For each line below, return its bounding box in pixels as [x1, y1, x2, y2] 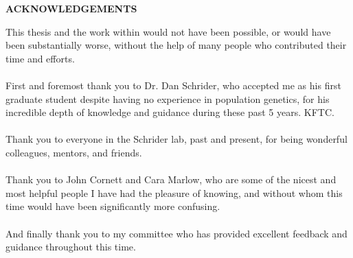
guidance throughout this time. [5, 239, 136, 254]
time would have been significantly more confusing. [5, 199, 220, 213]
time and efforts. [5, 51, 75, 65]
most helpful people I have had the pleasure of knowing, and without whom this [5, 185, 343, 200]
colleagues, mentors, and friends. [5, 145, 142, 159]
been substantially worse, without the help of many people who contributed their [5, 38, 347, 52]
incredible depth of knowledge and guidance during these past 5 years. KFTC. [5, 105, 334, 119]
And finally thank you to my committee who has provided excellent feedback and [5, 226, 348, 240]
